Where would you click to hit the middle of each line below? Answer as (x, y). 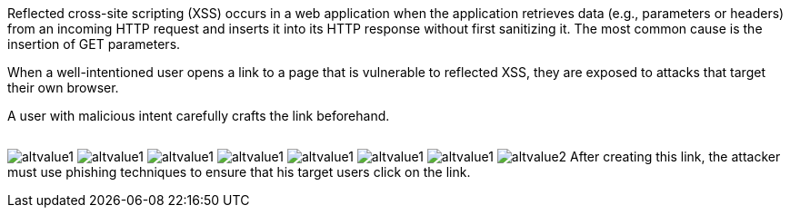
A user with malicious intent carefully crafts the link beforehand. (199, 116)
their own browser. (63, 88)
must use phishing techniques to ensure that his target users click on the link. (239, 172)
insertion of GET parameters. (94, 44)
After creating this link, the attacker (675, 156)
